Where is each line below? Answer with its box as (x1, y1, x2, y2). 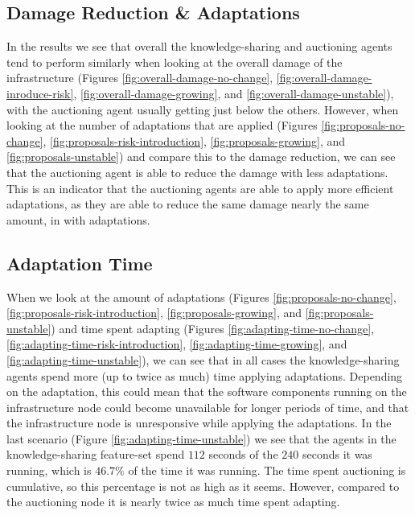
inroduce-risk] (6, 84, 74, 101)
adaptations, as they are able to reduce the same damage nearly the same (6, 196, 369, 212)
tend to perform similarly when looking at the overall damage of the (6, 53, 343, 70)
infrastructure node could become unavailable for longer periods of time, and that (6, 398, 409, 415)
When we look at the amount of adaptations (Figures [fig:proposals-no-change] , (6, 288, 397, 305)
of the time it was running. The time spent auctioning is (128, 462, 406, 479)
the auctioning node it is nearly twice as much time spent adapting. (6, 493, 340, 510)
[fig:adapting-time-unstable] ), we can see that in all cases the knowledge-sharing (6, 351, 400, 368)
